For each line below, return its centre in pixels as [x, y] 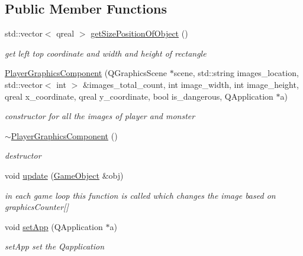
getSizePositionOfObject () [139, 33]
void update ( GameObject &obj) [64, 175]
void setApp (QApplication [54, 226]
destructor [23, 155]
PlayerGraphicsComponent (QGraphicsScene [86, 73]
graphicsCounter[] [37, 207]
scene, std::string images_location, [236, 73]
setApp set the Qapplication [55, 246]
